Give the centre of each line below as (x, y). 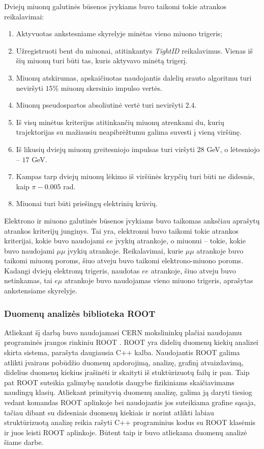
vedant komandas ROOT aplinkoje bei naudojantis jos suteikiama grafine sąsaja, (130, 402)
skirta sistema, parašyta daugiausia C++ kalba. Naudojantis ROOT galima (122, 352)
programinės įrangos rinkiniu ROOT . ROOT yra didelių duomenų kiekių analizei (131, 342)
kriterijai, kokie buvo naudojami (54, 241)
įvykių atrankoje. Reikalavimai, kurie (126, 250)
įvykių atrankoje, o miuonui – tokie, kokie (180, 241)
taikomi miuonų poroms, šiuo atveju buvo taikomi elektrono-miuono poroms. (124, 260)
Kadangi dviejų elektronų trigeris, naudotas (72, 270)
